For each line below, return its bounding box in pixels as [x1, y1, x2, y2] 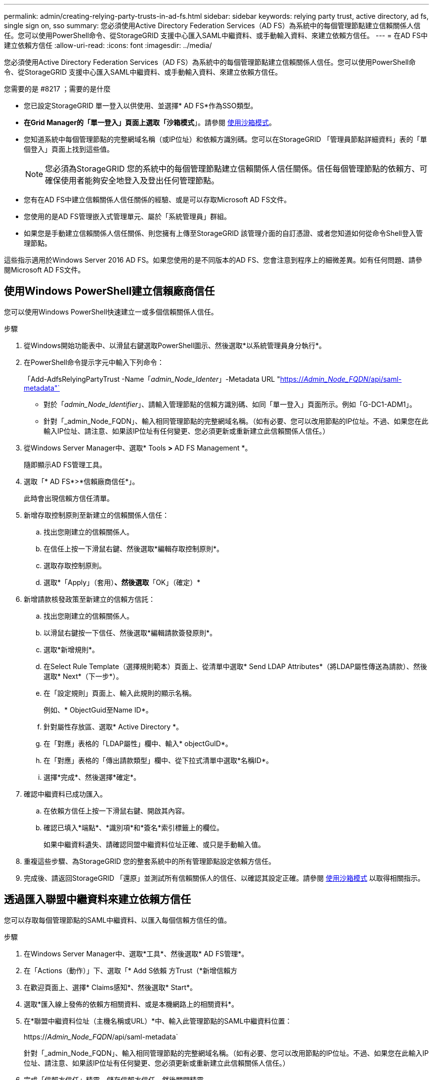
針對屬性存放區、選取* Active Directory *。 [43, 722, 183, 731]
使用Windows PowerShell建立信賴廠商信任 [4, 285, 215, 298]
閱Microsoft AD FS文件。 [4, 266, 85, 274]
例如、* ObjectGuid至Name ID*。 [43, 705, 153, 714]
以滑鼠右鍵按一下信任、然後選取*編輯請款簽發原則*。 [43, 628, 217, 637]
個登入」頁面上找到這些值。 [24, 145, 114, 153]
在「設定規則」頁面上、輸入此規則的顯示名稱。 [43, 688, 196, 697]
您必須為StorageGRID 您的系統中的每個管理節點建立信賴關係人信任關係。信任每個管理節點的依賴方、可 [45, 164, 428, 174]
